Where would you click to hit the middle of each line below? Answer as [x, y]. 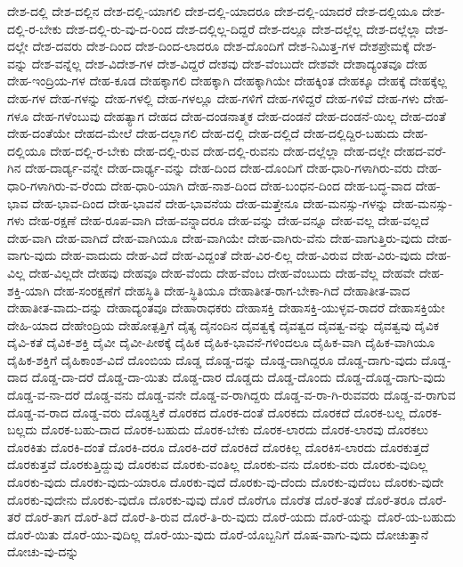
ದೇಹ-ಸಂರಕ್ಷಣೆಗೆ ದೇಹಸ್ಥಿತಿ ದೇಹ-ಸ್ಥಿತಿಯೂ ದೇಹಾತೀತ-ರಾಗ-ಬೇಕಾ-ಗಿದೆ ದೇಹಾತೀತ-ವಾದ [232, 290]
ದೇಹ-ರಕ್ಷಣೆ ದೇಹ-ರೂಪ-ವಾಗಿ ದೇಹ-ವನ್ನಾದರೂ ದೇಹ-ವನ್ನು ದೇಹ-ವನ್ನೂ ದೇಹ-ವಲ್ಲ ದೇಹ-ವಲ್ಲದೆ [229, 220]
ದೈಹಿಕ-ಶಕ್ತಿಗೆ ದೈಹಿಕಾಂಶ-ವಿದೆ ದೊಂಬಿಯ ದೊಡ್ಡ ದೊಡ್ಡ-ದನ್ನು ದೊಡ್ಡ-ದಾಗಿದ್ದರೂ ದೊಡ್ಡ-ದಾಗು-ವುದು [212, 359]
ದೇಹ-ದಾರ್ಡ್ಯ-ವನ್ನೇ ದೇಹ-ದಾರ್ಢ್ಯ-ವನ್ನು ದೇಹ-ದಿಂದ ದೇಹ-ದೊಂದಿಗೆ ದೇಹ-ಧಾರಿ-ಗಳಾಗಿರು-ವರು [219, 168]
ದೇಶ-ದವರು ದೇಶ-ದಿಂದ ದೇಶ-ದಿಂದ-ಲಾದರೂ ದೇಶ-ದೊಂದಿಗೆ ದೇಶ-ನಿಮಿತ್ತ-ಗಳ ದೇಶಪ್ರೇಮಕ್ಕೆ [221, 46]
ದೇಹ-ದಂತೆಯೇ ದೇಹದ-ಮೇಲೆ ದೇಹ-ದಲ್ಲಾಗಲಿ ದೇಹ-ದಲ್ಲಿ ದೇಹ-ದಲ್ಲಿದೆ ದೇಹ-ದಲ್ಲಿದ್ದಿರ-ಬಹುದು [203, 133]
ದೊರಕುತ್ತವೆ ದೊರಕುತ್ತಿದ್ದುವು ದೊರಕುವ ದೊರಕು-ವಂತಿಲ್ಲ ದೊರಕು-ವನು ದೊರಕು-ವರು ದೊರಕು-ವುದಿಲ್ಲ [218, 464]
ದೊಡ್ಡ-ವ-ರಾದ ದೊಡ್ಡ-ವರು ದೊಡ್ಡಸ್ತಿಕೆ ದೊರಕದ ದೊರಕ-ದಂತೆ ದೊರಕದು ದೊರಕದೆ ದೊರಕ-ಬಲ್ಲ [206, 412]
